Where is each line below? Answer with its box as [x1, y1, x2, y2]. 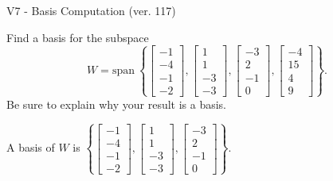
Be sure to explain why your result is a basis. [6, 95, 227, 112]
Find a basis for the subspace [6, 29, 149, 45]
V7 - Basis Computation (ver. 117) [6, 2, 176, 18]
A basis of [6, 139, 55, 156]
